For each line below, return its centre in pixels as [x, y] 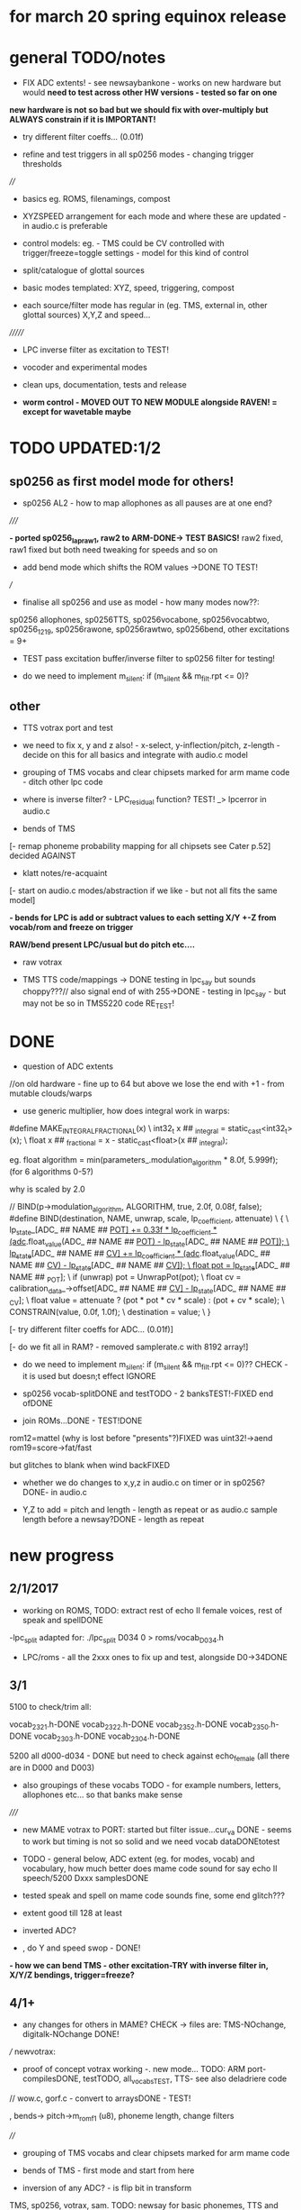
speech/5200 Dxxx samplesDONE [85, 1877]
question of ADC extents [68, 1066]
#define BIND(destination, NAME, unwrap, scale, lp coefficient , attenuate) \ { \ [149, 1219]
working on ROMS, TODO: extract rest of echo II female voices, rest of [152, 1610]
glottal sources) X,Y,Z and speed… [86, 315]
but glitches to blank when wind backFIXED [90, 1465]
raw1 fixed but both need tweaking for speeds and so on [114, 549]
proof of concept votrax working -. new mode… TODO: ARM [133, 2069]
